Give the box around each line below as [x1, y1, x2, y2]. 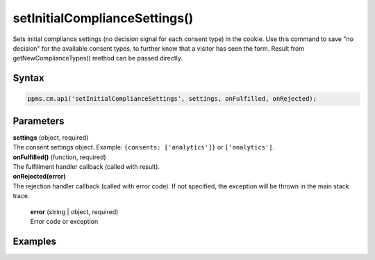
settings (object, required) [12, 133, 89, 142]
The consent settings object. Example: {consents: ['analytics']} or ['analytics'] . [12, 143, 274, 152]
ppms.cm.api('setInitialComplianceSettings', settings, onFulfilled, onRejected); [27, 95, 317, 103]
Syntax [12, 72, 44, 84]
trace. [12, 192, 30, 200]
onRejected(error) [12, 172, 66, 181]
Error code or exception [30, 217, 99, 225]
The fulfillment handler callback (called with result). [12, 163, 160, 170]
